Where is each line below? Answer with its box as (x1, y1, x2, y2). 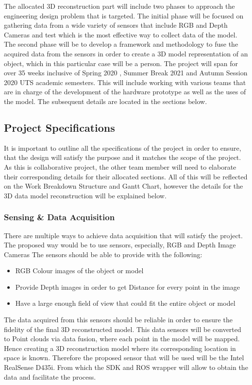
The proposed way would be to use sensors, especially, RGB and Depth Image (4, 240, 236, 250)
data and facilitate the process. (4, 371, 96, 382)
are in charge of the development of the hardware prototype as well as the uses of (4, 87, 246, 97)
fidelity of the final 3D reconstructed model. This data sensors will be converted (4, 324, 241, 334)
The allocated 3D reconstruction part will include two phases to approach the (4, 1, 235, 11)
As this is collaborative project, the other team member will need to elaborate (4, 161, 236, 172)
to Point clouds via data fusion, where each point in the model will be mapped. (4, 333, 240, 344)
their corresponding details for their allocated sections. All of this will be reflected (4, 171, 248, 181)
